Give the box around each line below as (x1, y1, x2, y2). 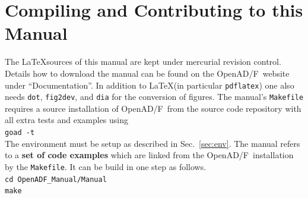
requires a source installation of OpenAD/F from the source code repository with (5, 102, 301, 114)
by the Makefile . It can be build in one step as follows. (5, 160, 207, 172)
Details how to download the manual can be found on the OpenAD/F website (5, 67, 290, 79)
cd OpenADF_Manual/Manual (5, 175, 107, 184)
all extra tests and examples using (5, 114, 128, 126)
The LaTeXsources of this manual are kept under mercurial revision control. (5, 55, 281, 68)
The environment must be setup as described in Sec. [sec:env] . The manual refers (5, 137, 300, 149)
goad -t (5, 128, 35, 137)
